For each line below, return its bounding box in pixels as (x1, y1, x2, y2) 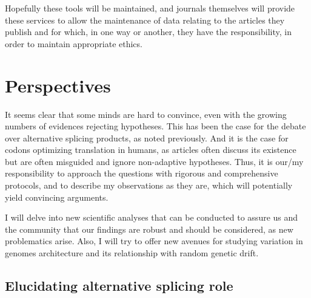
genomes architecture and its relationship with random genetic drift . (5, 247, 259, 259)
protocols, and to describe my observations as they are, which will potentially (5, 179, 293, 192)
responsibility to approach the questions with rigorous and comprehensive (5, 167, 278, 180)
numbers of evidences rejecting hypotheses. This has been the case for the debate (5, 120, 306, 132)
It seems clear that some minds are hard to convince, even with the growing (5, 108, 287, 120)
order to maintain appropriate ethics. (5, 37, 142, 50)
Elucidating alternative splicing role (5, 276, 233, 295)
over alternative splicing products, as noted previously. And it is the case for (5, 131, 289, 144)
